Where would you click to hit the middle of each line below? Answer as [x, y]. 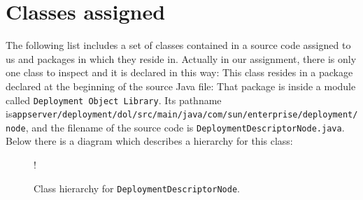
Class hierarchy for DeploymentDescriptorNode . [137, 188]
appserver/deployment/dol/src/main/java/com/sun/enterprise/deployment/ [185, 115]
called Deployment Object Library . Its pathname [114, 100]
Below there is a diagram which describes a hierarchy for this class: [149, 141]
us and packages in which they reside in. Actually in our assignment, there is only [181, 58]
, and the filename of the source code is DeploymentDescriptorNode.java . [185, 127]
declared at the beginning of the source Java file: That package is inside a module [181, 86]
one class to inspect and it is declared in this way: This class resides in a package [179, 72]
